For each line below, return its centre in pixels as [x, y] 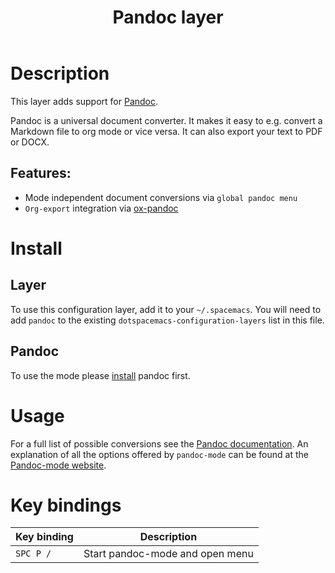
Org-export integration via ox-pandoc [101, 208]
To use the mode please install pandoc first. [100, 375]
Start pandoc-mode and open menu [168, 554]
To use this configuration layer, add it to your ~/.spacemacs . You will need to [166, 309]
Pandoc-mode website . [58, 465]
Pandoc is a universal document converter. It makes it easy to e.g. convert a [166, 120]
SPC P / [33, 554]
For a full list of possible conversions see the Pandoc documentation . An [159, 443]
